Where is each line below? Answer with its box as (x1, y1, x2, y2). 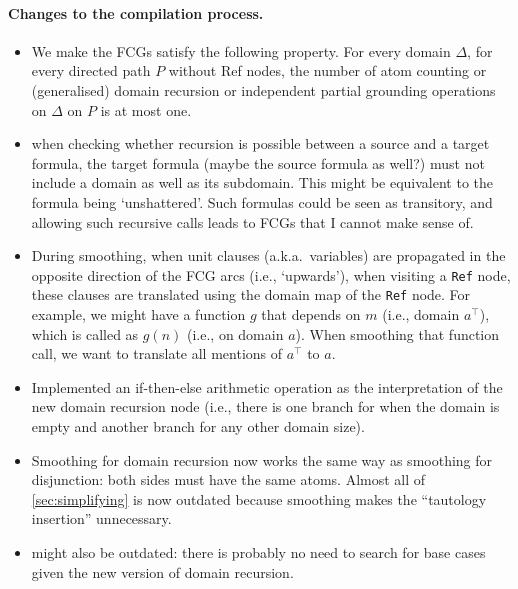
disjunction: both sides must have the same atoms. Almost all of (31, 469, 426, 490)
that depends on (261, 304, 361, 325)
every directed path (31, 60, 151, 81)
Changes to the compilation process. (8, 2, 264, 23)
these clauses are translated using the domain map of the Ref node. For (31, 284, 471, 305)
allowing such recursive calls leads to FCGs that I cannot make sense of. (31, 211, 474, 232)
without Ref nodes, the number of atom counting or (168, 60, 487, 81)
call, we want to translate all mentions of (31, 343, 283, 364)
